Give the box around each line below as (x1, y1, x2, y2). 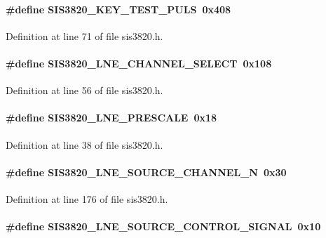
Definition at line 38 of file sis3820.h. (6, 137, 163, 152)
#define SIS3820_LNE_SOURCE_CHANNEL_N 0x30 (6, 164, 287, 179)
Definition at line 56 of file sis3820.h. (6, 83, 163, 98)
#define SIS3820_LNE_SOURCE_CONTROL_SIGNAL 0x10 (6, 219, 321, 234)
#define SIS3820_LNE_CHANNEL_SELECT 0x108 (6, 55, 272, 70)
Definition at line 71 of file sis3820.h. (6, 28, 163, 43)
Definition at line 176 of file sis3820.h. (6, 191, 168, 206)
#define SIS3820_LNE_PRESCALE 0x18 (6, 110, 217, 125)
